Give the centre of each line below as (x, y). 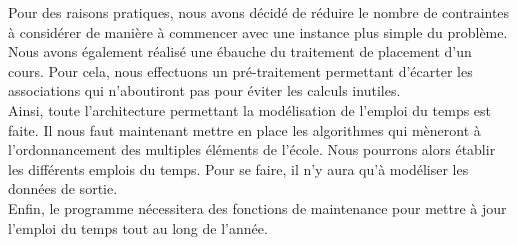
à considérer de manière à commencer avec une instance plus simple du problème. (258, 31)
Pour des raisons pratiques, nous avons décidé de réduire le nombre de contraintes (259, 12)
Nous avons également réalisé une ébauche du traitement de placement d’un (240, 51)
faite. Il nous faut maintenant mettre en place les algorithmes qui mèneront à (244, 129)
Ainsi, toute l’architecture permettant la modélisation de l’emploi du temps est (250, 109)
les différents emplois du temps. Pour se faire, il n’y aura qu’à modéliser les (238, 168)
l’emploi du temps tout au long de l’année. (138, 227)
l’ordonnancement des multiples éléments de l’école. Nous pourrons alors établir (252, 149)
